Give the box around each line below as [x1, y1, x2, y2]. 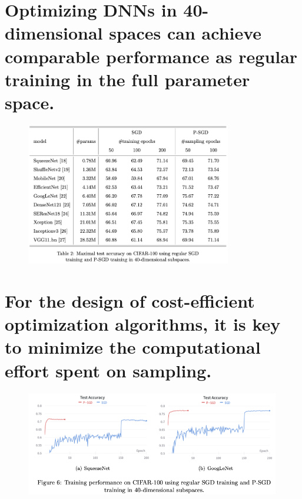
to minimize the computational [5, 335, 261, 359]
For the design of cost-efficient [5, 289, 255, 313]
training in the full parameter [5, 67, 250, 91]
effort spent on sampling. [5, 358, 212, 382]
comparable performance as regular [5, 44, 298, 68]
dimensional [5, 21, 103, 45]
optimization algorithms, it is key [5, 312, 281, 336]
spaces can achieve [109, 21, 262, 45]
